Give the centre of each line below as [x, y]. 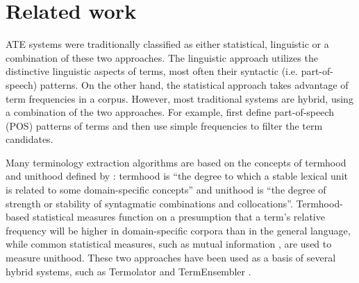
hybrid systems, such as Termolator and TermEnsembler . [128, 271]
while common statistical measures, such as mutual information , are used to [169, 244]
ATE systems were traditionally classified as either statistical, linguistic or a [167, 44]
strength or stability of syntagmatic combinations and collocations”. [149, 203]
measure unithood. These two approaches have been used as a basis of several [171, 258]
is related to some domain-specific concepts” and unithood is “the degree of [166, 190]
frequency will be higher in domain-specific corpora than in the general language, [178, 230]
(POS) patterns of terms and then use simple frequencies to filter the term [164, 125]
